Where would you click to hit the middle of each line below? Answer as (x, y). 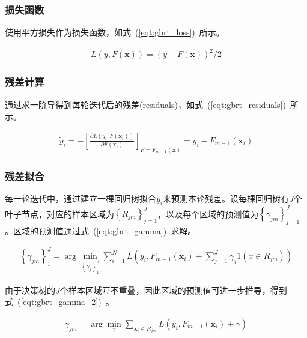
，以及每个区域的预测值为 (208, 213)
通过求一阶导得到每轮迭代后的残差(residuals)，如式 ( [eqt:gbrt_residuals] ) (145, 104)
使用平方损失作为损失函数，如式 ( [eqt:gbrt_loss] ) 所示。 (115, 32)
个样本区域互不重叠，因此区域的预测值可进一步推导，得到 (173, 290)
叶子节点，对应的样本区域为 (59, 213)
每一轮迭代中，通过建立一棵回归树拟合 (81, 198)
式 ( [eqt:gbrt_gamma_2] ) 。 (59, 302)
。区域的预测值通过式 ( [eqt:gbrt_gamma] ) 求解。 (101, 230)
